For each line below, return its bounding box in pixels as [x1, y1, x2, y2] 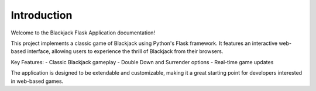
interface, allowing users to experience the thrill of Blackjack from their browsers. [27, 48, 224, 55]
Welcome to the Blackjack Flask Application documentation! [11, 29, 155, 36]
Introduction [11, 9, 73, 22]
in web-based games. [11, 78, 64, 85]
